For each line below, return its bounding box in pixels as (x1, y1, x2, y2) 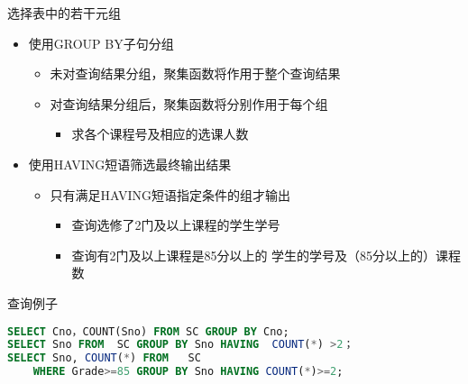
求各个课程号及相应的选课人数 (71, 124, 249, 143)
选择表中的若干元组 (7, 4, 121, 22)
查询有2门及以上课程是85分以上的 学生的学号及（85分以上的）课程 (71, 245, 462, 264)
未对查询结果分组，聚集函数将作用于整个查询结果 (50, 64, 341, 83)
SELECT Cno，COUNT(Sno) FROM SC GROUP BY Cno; (7, 325, 289, 338)
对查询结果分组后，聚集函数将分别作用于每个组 (50, 94, 328, 113)
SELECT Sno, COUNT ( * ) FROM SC (7, 352, 201, 365)
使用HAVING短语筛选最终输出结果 (28, 154, 232, 173)
